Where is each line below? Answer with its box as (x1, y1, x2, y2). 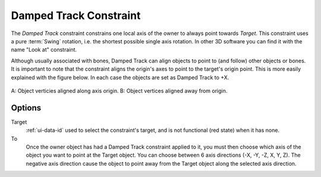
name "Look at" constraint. (11, 46, 77, 53)
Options (11, 103, 42, 113)
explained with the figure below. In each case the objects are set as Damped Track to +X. (11, 74, 229, 81)
